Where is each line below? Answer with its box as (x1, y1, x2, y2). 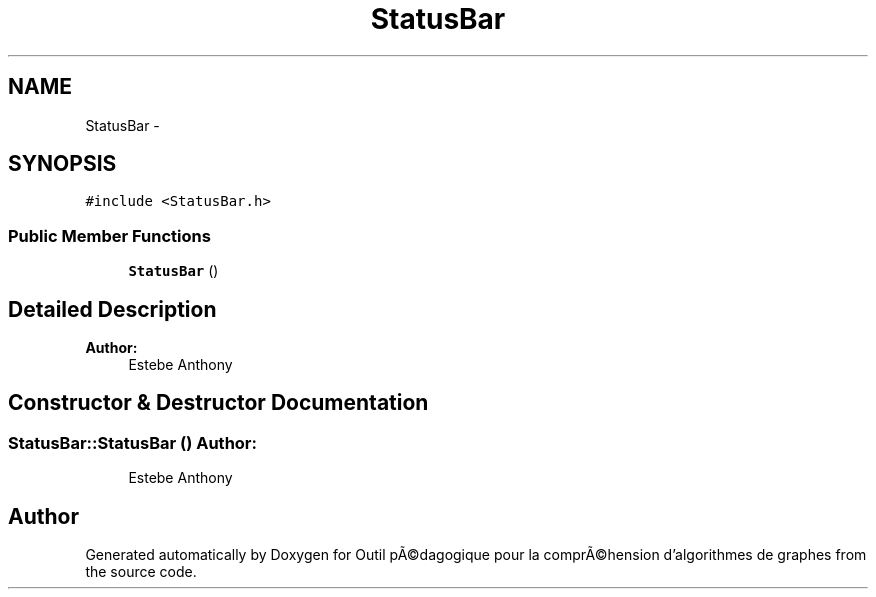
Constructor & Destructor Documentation (8, 390, 429, 416)
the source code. (85, 563, 197, 581)
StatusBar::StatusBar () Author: (8, 432, 257, 453)
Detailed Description (8, 296, 217, 322)
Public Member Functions (8, 225, 211, 246)
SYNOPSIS (8, 151, 117, 177)
